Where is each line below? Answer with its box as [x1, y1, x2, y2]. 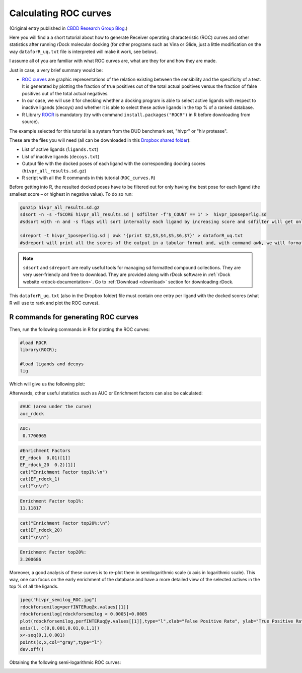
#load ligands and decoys [20, 361, 84, 367]
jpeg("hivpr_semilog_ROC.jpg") [20, 597, 98, 603]
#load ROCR [20, 340, 47, 346]
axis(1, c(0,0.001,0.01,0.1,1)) [20, 625, 100, 631]
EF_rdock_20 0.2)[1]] [20, 462, 76, 468]
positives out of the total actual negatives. [22, 90, 109, 96]
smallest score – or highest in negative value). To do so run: [9, 191, 133, 197]
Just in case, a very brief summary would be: [9, 67, 103, 73]
